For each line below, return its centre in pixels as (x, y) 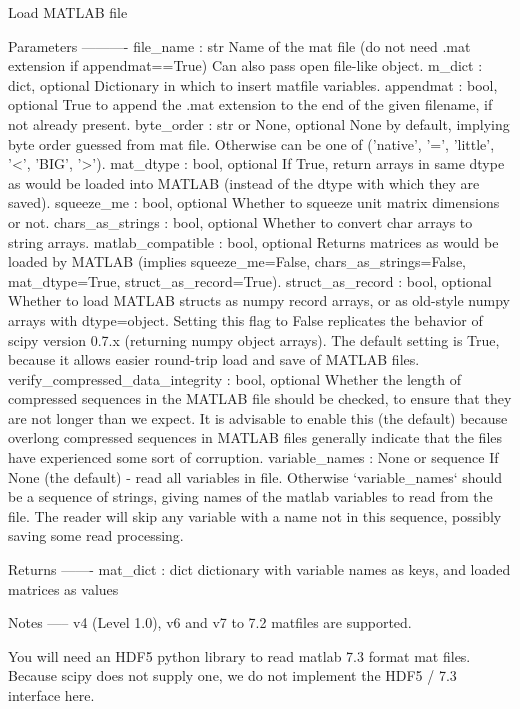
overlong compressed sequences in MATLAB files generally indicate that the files (255, 437)
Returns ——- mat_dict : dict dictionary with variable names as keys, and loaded (259, 569)
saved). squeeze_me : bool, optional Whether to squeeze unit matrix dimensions (254, 202)
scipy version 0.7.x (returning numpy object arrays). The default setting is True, (254, 339)
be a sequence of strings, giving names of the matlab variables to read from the (250, 496)
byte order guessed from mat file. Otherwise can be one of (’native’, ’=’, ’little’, (251, 143)
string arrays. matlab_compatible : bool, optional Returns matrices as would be (253, 241)
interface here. (51, 695)
